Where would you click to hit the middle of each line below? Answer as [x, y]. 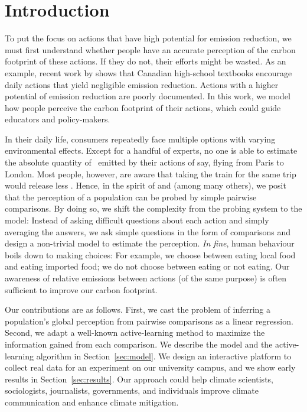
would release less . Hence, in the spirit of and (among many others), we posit [146, 185]
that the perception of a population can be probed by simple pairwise [131, 197]
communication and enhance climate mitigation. [92, 402]
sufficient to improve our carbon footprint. [81, 289]
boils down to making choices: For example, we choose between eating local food [150, 254]
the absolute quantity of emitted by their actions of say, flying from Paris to [144, 162]
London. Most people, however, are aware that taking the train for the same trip [151, 173]
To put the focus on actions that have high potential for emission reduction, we [148, 38]
